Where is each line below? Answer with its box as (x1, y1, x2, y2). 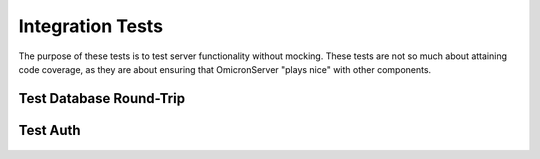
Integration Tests (18, 15, 164, 37)
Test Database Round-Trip (18, 90, 185, 107)
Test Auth (18, 121, 81, 139)
